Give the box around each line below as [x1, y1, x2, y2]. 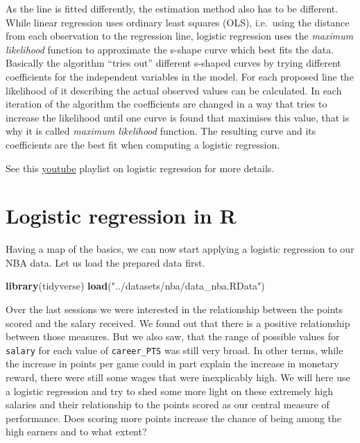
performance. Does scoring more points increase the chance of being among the [6, 410, 342, 425]
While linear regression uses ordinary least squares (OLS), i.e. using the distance [6, 15, 350, 29]
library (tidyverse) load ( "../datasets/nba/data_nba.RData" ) [6, 278, 265, 293]
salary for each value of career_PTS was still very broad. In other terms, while [6, 342, 343, 357]
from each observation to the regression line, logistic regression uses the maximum [6, 28, 354, 43]
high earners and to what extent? [6, 424, 147, 439]
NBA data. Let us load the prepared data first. [6, 255, 205, 269]
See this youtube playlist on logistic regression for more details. [6, 160, 275, 175]
